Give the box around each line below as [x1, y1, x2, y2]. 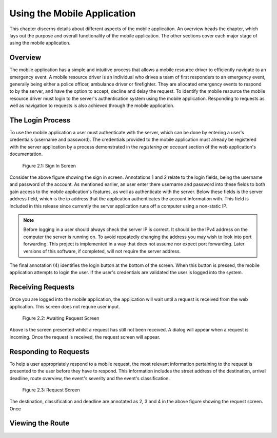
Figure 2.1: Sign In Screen [22, 162, 76, 169]
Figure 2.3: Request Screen [22, 387, 80, 393]
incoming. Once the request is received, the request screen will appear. [9, 333, 161, 340]
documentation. [9, 151, 43, 157]
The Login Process [9, 116, 71, 124]
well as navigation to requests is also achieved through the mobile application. [9, 102, 174, 109]
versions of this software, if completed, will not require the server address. [23, 248, 181, 254]
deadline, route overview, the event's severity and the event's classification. [9, 375, 170, 381]
